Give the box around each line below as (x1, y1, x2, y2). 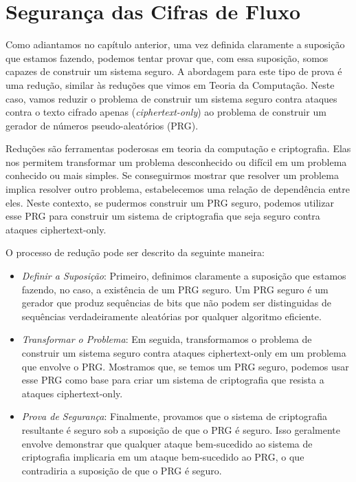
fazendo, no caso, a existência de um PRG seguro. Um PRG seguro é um (21, 282, 329, 296)
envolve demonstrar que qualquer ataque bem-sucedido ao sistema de (21, 436, 313, 450)
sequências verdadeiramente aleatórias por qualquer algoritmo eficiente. (21, 308, 322, 323)
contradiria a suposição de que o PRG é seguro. (21, 463, 222, 477)
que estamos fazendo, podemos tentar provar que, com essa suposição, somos (5, 50, 329, 65)
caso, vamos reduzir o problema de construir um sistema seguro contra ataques (5, 91, 337, 105)
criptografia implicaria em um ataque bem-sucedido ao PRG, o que (21, 450, 304, 464)
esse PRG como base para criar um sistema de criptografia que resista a (21, 373, 324, 387)
